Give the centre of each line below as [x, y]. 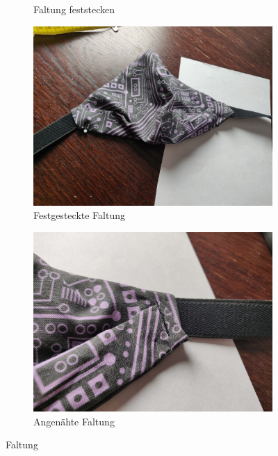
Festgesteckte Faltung [79, 215]
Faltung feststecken [74, 9]
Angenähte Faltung [74, 421]
